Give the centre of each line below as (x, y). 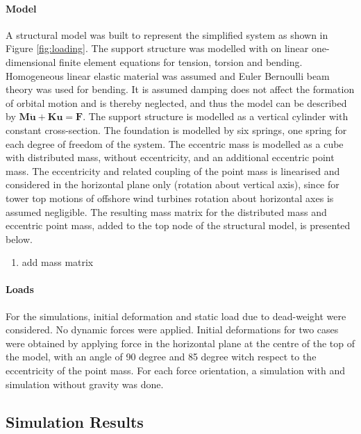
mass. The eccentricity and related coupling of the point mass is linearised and (173, 170)
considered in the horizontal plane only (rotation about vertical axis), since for (173, 184)
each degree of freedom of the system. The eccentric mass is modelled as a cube (175, 143)
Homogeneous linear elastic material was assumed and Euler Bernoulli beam (168, 75)
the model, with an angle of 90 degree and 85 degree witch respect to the (161, 357)
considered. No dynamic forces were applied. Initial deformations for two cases (172, 329)
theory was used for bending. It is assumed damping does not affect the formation (180, 89)
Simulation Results (75, 421)
